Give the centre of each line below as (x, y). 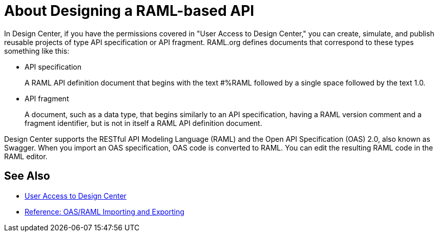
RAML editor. (26, 156)
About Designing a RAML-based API (129, 11)
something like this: (37, 51)
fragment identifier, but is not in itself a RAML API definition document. (143, 123)
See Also (27, 176)
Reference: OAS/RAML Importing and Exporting (105, 211)
